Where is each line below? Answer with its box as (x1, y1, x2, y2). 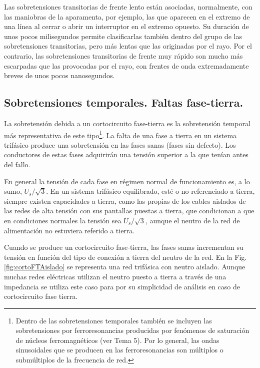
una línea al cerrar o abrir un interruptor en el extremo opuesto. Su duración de (4, 21, 249, 32)
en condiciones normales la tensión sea (4, 215, 121, 225)
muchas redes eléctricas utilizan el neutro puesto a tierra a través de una (4, 271, 226, 281)
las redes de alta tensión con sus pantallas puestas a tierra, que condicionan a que (4, 205, 254, 216)
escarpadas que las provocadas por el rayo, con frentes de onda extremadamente (4, 60, 249, 71)
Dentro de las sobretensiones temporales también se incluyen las (15, 315, 212, 325)
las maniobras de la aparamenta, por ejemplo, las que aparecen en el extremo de (4, 11, 250, 22)
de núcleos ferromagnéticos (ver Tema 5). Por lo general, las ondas (15, 334, 219, 345)
